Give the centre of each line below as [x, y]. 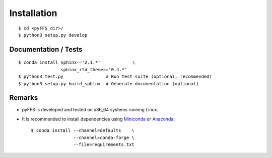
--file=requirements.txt [104, 144]
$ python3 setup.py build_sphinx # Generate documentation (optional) [109, 84]
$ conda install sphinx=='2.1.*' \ [77, 62]
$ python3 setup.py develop [53, 35]
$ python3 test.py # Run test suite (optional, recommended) [115, 77]
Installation [33, 13]
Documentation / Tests [46, 49]
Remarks [24, 98]
